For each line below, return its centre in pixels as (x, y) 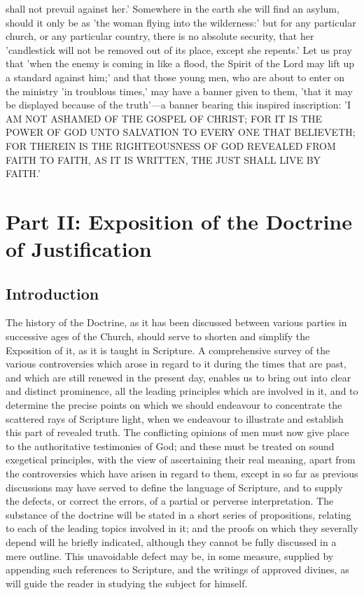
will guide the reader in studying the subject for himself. (127, 583)
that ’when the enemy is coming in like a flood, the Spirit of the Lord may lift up (180, 63)
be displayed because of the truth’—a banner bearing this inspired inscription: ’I (178, 105)
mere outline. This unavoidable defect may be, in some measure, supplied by (170, 555)
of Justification (79, 249)
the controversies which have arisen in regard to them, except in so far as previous (182, 474)
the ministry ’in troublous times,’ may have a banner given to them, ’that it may (179, 91)
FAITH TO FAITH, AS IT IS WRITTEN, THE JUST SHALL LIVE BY (163, 159)
